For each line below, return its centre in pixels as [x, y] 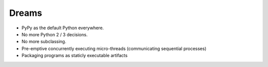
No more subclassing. [44, 42]
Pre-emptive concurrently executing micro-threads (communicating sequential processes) [114, 48]
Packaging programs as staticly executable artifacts [74, 56]
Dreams [26, 13]
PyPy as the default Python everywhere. [63, 28]
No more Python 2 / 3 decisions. [55, 34]
